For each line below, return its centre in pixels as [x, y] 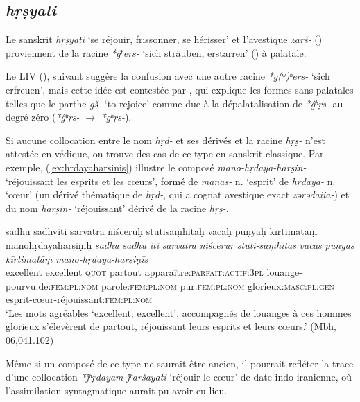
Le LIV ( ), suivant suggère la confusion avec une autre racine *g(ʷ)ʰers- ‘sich [168, 76]
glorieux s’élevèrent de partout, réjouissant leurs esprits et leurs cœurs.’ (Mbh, [171, 326]
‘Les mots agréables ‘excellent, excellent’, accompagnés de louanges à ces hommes [179, 312]
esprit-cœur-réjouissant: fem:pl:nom [79, 299]
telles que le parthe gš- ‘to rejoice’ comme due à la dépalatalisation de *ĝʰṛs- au [174, 103]
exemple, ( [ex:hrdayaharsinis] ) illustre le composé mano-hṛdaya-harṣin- [156, 167]
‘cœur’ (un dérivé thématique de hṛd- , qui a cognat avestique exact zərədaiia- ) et [178, 194]
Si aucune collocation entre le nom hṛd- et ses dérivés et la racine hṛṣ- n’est [165, 140]
